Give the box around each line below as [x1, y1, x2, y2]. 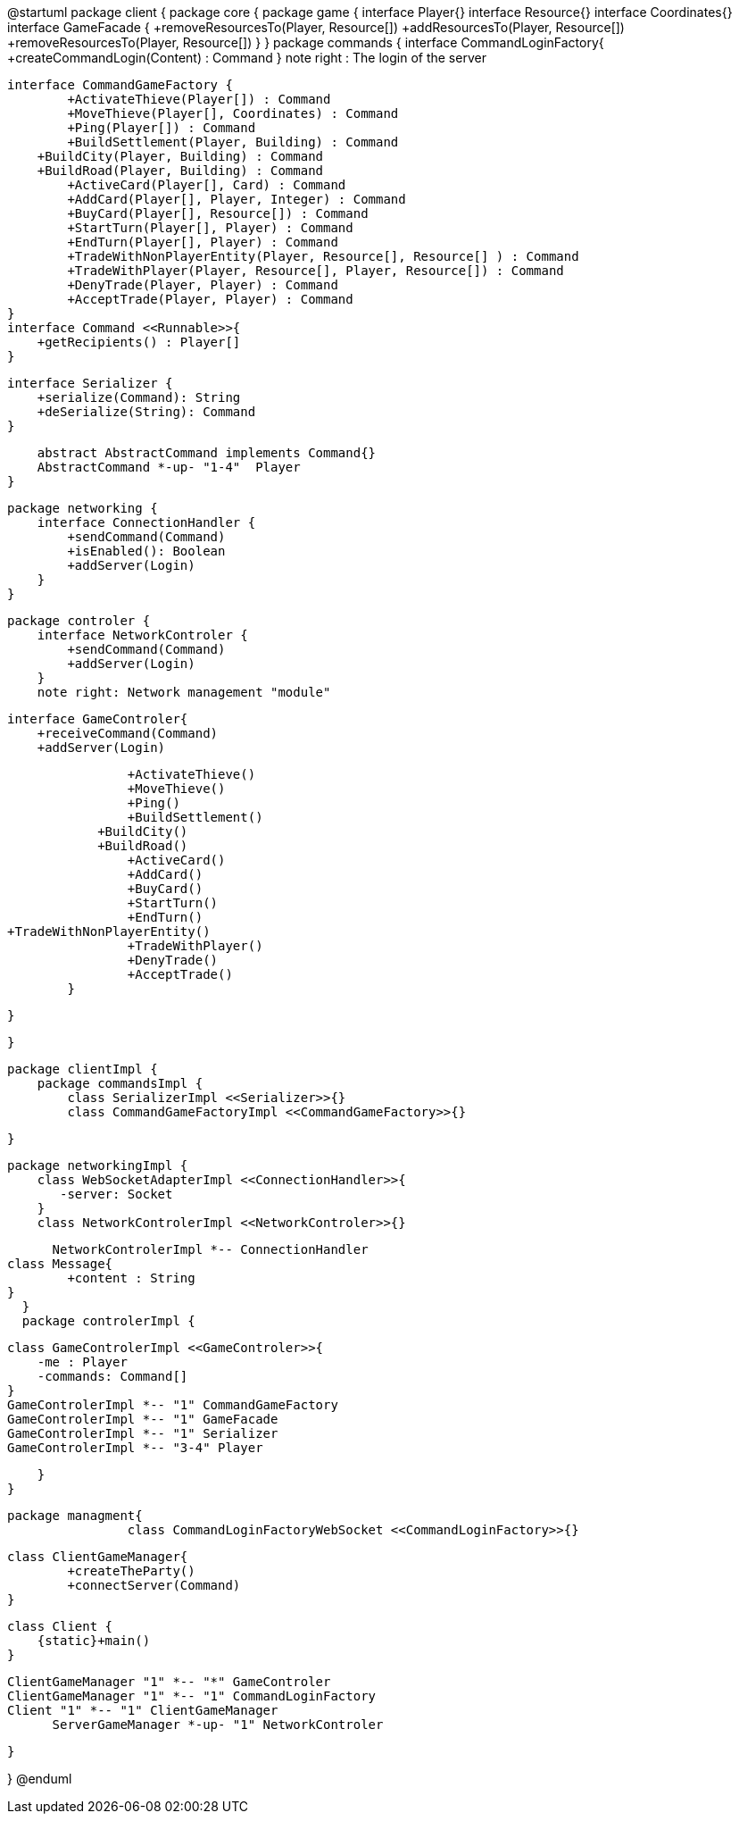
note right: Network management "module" [37, 685, 331, 699]
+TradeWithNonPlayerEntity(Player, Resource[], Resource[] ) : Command [67, 249, 579, 263]
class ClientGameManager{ [7, 1550, 188, 1564]
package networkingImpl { [7, 1158, 188, 1173]
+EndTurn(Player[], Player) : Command [67, 235, 338, 249]
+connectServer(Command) [67, 1578, 241, 1592]
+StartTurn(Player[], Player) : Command [67, 221, 353, 235]
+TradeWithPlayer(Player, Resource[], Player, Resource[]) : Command [67, 263, 564, 278]
